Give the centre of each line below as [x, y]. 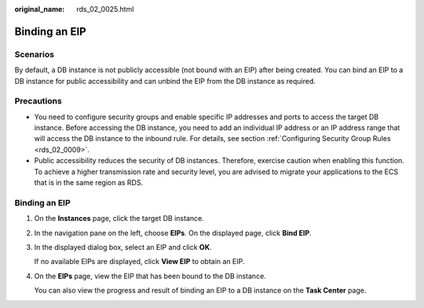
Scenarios [35, 54]
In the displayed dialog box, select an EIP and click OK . [123, 247]
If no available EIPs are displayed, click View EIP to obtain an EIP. [139, 262]
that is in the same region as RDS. [89, 183]
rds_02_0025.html [105, 9]
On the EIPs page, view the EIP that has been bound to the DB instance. [150, 276]
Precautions [38, 101]
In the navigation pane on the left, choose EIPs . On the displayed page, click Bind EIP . [173, 233]
